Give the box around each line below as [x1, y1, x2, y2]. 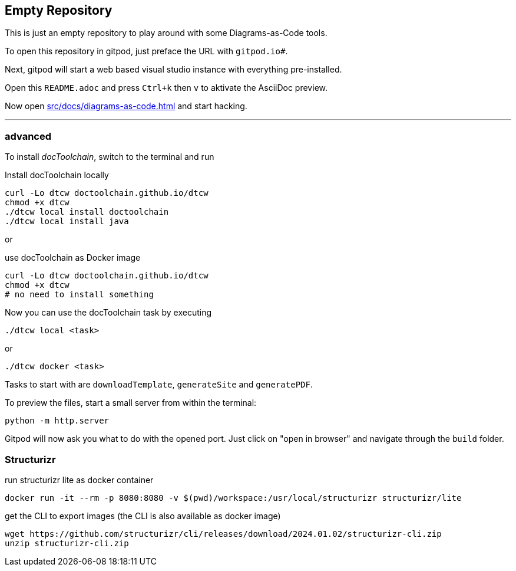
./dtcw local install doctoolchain [5, 207, 169, 217]
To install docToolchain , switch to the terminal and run [5, 152, 214, 162]
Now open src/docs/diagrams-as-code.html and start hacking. [5, 101, 247, 111]
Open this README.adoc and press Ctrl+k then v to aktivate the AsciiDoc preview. [5, 83, 328, 93]
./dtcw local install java [5, 216, 129, 227]
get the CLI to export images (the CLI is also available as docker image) [5, 510, 281, 521]
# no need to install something [5, 290, 154, 300]
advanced [5, 130, 51, 142]
